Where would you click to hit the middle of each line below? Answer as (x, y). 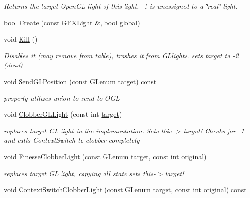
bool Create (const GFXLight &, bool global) (72, 22)
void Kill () (21, 39)
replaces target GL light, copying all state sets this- (80, 173)
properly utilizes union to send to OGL (62, 98)
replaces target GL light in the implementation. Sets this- (89, 130)
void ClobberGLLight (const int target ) (63, 114)
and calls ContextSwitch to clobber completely (72, 140)
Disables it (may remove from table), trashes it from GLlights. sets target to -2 (121, 55)
